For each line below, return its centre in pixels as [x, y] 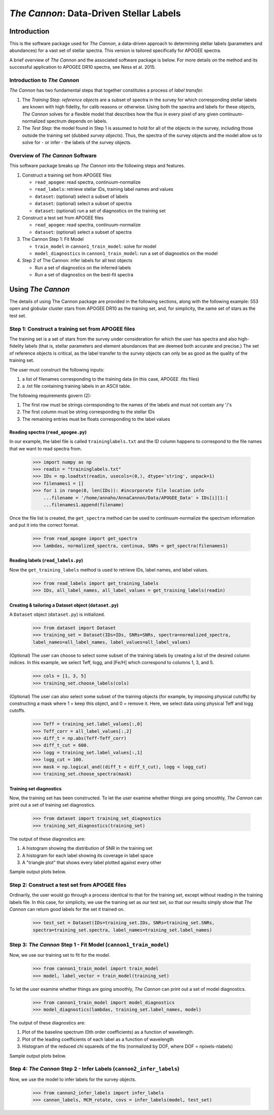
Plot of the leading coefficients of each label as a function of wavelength [98, 1039]
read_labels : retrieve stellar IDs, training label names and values [104, 189]
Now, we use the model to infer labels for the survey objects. [73, 1079]
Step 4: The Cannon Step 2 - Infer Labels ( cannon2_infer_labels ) [94, 1069]
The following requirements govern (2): [50, 395]
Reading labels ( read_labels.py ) [46, 560]
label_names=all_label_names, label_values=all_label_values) [112, 642]
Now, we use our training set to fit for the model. [60, 955]
